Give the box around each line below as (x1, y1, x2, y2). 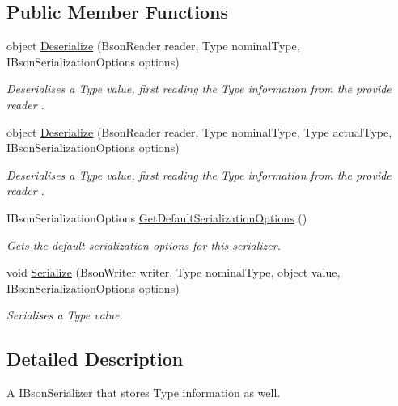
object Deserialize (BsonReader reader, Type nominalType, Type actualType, (6, 123, 392, 140)
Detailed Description (6, 346, 184, 371)
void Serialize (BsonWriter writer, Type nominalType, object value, (6, 264, 341, 281)
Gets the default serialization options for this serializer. (6, 236, 281, 253)
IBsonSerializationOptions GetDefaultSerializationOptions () (6, 209, 307, 226)
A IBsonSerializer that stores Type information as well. (6, 384, 281, 401)
